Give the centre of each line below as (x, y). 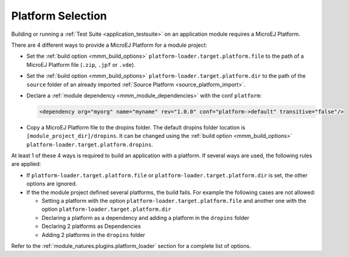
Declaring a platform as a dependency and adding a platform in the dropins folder (145, 218)
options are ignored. (52, 184)
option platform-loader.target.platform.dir (106, 209)
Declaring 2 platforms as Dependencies (91, 226)
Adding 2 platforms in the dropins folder (93, 235)
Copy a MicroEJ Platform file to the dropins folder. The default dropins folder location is (136, 127)
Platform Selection (59, 16)
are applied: (26, 164)
